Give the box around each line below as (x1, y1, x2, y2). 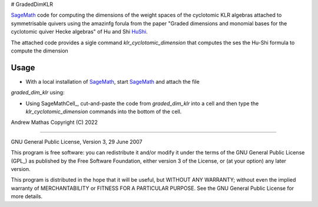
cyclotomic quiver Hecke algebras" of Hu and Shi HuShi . (11, 28, 148, 35)
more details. (11, 193, 43, 200)
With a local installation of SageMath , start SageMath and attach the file (25, 78, 200, 85)
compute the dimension (11, 47, 69, 54)
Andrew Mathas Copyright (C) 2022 (11, 119, 98, 126)
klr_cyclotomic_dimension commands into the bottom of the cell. (25, 108, 182, 115)
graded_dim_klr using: (11, 89, 65, 96)
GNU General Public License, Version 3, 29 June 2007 (11, 138, 143, 145)
